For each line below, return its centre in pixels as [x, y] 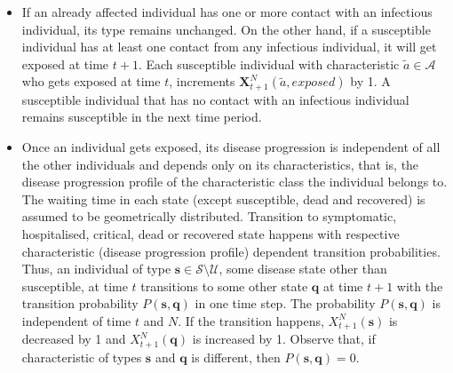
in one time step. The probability [285, 303]
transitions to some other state [224, 286]
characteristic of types [82, 357]
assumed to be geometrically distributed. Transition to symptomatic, [209, 216]
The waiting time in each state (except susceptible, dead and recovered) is [223, 198]
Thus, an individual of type [96, 269]
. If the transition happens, [251, 320]
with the [420, 286]
